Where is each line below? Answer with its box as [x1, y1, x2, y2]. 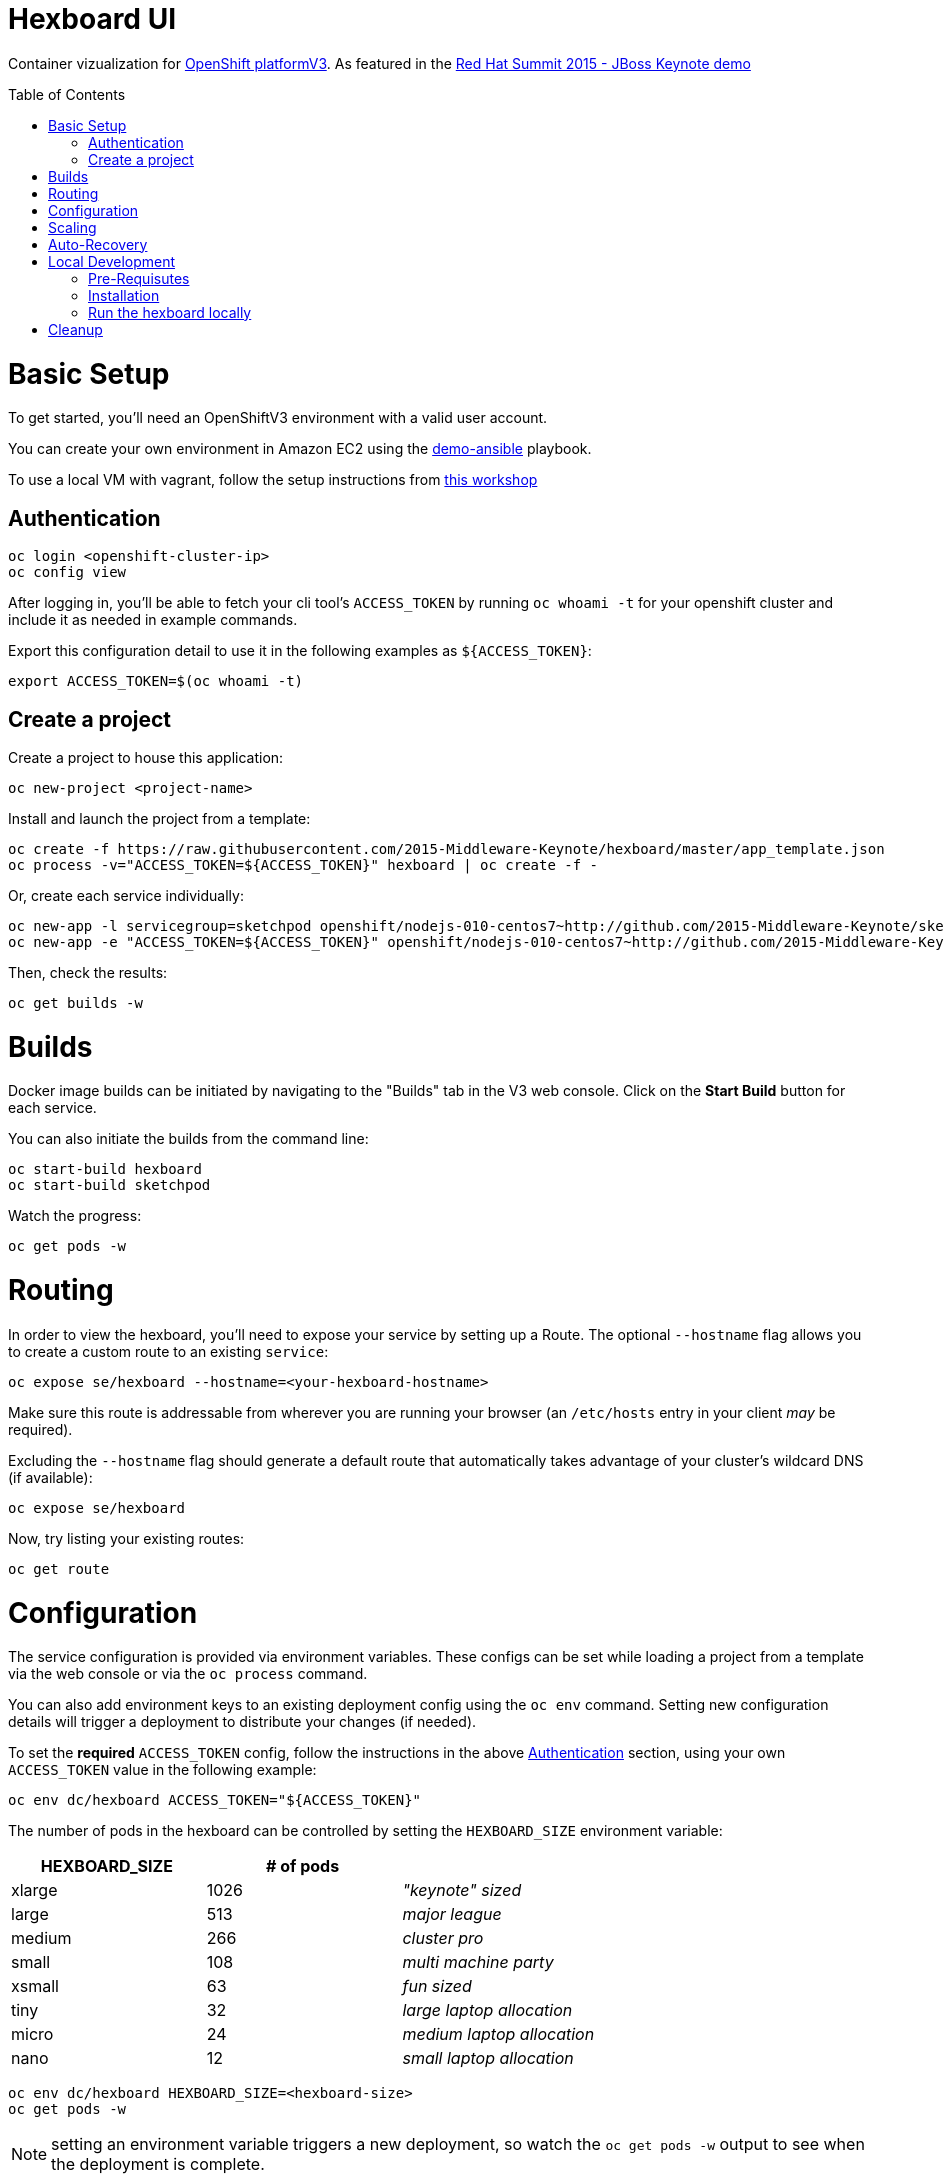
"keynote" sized [402, 1880, 522, 1901]
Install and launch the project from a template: [8, 809, 311, 827]
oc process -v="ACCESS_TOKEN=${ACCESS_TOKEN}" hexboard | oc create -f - [8, 856, 599, 873]
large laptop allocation [402, 2000, 573, 2021]
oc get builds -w [8, 994, 143, 1011]
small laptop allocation [402, 2048, 574, 2069]
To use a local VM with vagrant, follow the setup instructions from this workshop [8, 471, 538, 489]
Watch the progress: [8, 1207, 142, 1225]
